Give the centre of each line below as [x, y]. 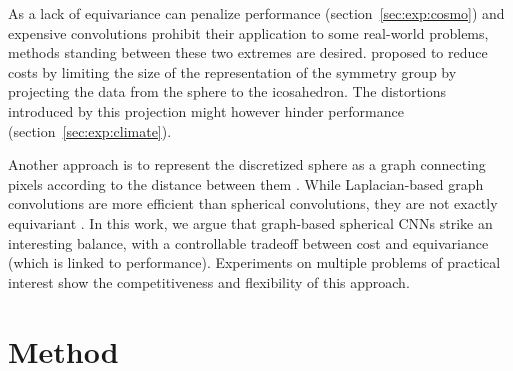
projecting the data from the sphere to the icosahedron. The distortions [227, 91]
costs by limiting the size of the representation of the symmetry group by [232, 71]
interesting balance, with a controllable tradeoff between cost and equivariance [248, 242]
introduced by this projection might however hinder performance [206, 110]
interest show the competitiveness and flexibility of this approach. [209, 281]
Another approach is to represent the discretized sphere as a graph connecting [247, 164]
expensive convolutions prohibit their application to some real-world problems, [248, 32]
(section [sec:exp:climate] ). [90, 130]
